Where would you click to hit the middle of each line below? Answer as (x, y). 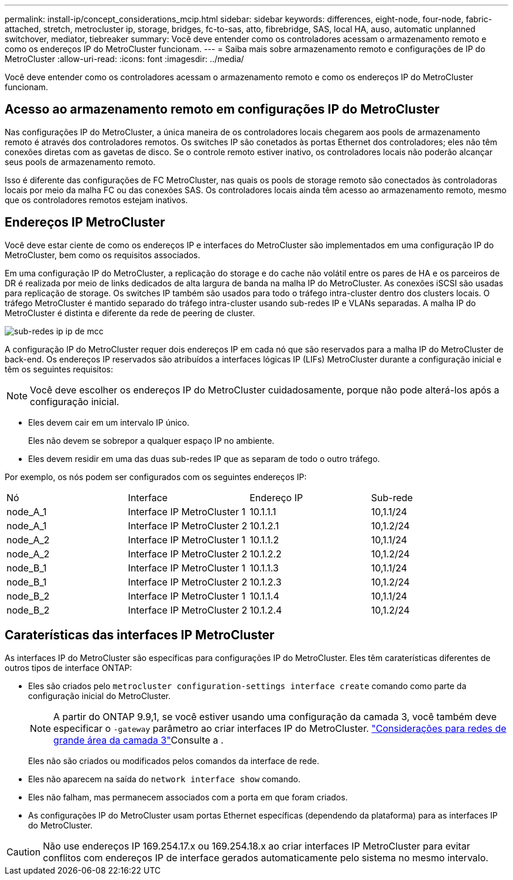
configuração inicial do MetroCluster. (100, 696)
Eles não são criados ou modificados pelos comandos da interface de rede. (174, 761)
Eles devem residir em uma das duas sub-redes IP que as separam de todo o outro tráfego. (204, 458)
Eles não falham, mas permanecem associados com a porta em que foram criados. (188, 797)
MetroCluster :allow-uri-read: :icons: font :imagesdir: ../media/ (124, 59)
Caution (24, 852)
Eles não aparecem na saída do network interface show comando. (164, 779)
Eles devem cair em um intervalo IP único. (109, 422)
